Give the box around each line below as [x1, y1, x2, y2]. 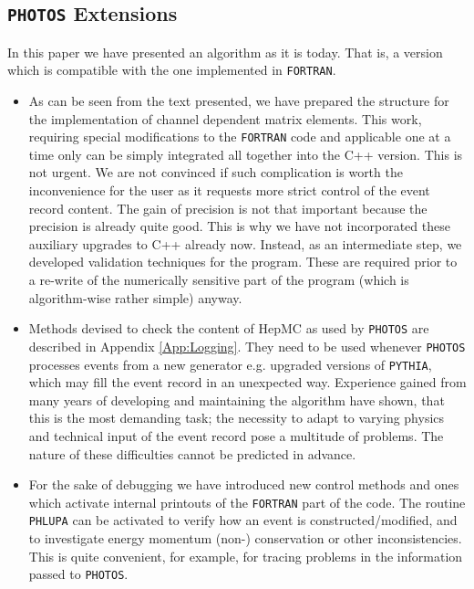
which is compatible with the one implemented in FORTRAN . [7, 60, 336, 79]
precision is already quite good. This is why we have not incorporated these [28, 216, 450, 236]
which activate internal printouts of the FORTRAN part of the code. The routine [28, 492, 466, 511]
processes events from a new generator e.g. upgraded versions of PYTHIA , [28, 354, 432, 373]
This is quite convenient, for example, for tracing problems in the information [28, 546, 463, 565]
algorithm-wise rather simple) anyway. [28, 288, 242, 307]
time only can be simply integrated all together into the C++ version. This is [28, 144, 463, 163]
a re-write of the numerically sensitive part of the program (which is [28, 270, 409, 289]
